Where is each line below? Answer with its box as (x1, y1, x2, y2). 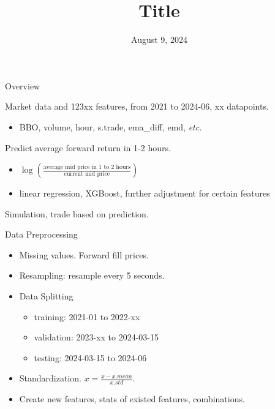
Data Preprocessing (5, 228, 78, 241)
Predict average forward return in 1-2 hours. (5, 141, 171, 154)
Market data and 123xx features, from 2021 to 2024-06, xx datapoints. (5, 100, 269, 113)
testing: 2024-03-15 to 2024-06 (34, 351, 147, 364)
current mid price (64, 171, 110, 178)
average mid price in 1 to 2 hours (43, 163, 131, 170)
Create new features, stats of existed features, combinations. (19, 392, 245, 405)
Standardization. (19, 372, 81, 385)
